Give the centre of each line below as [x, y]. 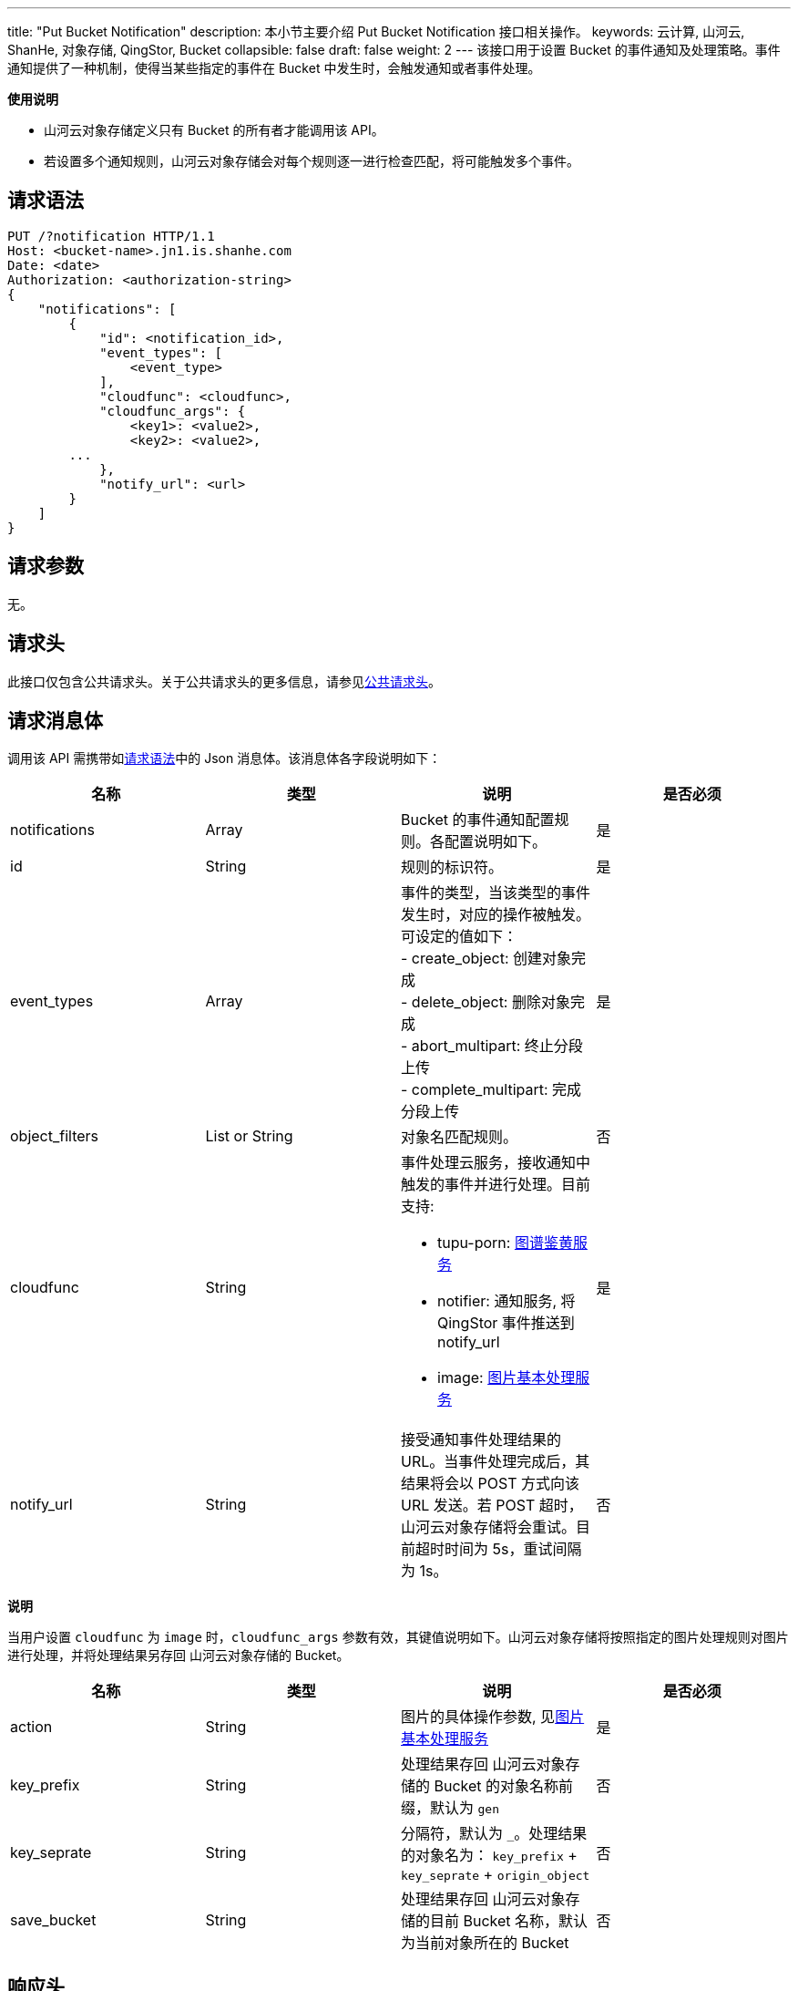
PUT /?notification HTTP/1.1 [111, 236]
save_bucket [53, 1920]
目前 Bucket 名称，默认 [509, 1921]
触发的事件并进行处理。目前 [496, 1185]
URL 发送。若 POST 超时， [492, 1506]
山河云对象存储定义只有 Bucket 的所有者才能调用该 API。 [214, 130]
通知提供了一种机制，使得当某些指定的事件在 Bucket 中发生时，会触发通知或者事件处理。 [274, 68]
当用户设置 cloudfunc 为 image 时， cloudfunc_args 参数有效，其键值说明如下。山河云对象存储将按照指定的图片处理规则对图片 [398, 1637]
